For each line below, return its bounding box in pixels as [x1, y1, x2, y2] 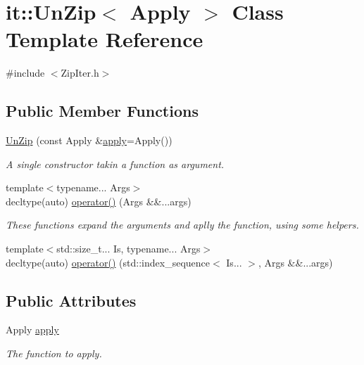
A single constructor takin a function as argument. [6, 156, 225, 171]
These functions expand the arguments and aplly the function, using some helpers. [6, 217, 359, 232]
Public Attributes [6, 289, 137, 311]
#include [6, 65, 45, 80]
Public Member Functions [6, 100, 199, 122]
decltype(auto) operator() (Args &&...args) [6, 193, 192, 208]
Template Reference [6, 25, 203, 53]
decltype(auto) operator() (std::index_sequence [6, 255, 210, 269]
